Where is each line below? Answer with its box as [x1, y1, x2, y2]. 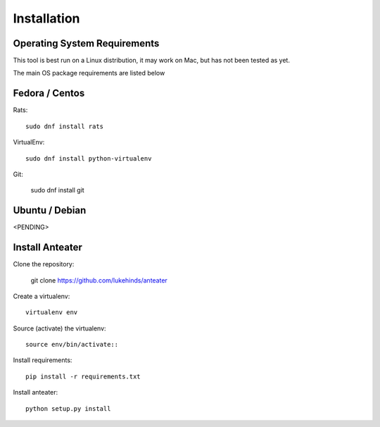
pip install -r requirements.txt [25, 372, 141, 380]
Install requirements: [13, 356, 72, 364]
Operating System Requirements [13, 37, 160, 49]
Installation [13, 11, 80, 26]
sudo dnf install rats [25, 122, 104, 130]
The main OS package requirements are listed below [13, 69, 165, 78]
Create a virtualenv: [13, 292, 70, 300]
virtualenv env [25, 309, 78, 316]
